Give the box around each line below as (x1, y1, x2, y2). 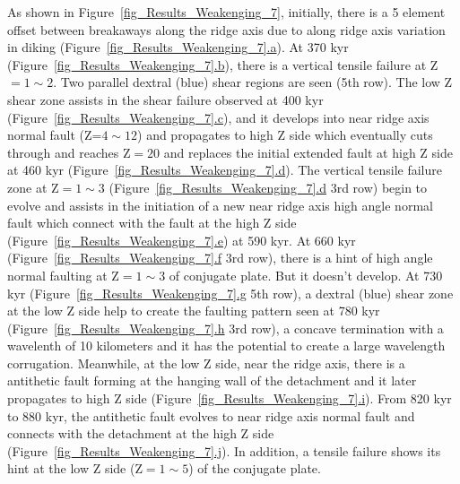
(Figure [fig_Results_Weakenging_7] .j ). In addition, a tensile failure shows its (7, 441, 441, 460)
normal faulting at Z (7, 265, 119, 284)
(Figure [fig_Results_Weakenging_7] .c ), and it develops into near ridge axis (7, 108, 430, 126)
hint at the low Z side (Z (7, 459, 143, 478)
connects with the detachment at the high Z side (7, 424, 274, 443)
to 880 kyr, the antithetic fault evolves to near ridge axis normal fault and (7, 406, 415, 425)
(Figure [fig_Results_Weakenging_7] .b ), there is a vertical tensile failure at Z (7, 55, 438, 73)
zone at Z (7, 177, 59, 196)
